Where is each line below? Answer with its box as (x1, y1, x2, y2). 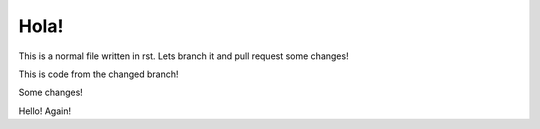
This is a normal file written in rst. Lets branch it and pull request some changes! (18, 50, 349, 62)
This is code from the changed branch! (18, 68, 179, 80)
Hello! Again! (18, 105, 72, 117)
